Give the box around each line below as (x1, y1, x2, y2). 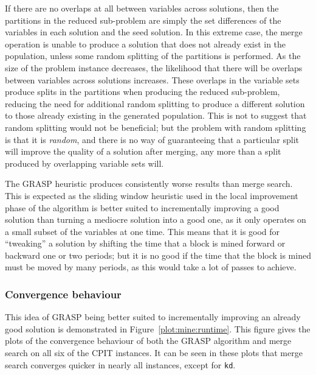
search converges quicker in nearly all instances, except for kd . (5, 358, 236, 371)
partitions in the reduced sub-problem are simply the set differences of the (5, 13, 281, 26)
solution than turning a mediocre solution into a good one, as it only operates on (5, 213, 306, 226)
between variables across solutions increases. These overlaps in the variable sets (5, 73, 300, 86)
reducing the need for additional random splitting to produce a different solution (5, 97, 305, 110)
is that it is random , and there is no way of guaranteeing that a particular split (5, 133, 299, 145)
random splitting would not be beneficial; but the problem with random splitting (5, 121, 306, 133)
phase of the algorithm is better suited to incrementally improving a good (5, 201, 280, 214)
